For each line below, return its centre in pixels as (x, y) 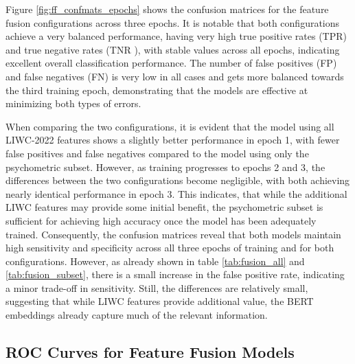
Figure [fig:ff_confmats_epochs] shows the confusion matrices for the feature (167, 9)
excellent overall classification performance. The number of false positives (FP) (171, 63)
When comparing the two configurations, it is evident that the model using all (170, 126)
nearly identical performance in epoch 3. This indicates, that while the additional (176, 193)
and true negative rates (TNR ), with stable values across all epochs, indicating (173, 49)
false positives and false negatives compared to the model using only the (157, 153)
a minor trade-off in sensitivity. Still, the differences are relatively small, (157, 287)
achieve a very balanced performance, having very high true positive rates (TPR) (176, 36)
